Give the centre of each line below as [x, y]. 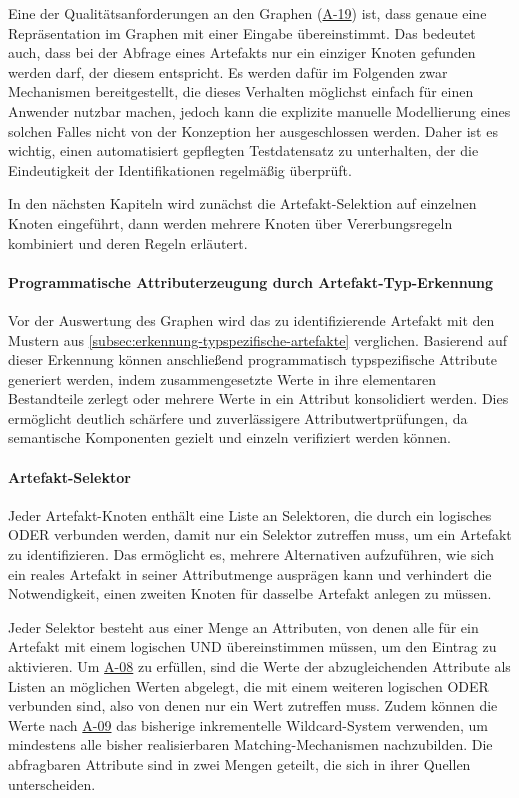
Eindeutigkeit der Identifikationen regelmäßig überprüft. [180, 169]
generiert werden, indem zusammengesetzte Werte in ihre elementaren [222, 378]
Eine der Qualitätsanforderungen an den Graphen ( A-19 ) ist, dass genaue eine [247, 13]
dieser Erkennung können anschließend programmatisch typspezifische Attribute [252, 359]
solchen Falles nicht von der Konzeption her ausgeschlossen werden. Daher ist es [253, 130]
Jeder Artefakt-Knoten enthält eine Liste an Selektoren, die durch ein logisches [250, 514]
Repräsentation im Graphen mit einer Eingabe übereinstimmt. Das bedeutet [242, 32]
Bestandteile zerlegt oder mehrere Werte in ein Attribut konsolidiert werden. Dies [258, 398]
